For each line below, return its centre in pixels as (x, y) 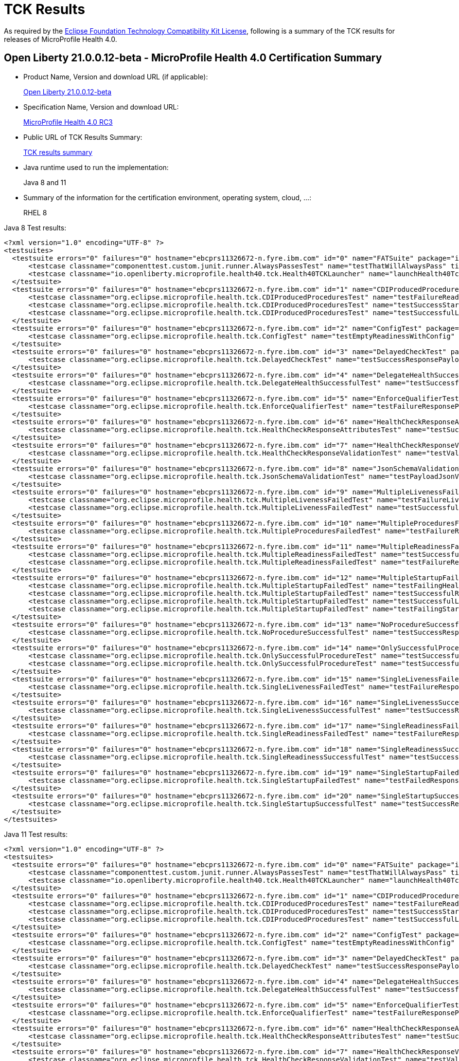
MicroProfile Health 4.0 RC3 (68, 122)
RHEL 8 (35, 212)
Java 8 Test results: (35, 227)
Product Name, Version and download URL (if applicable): (116, 76)
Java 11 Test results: (36, 834)
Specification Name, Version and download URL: (101, 107)
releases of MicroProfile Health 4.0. (61, 39)
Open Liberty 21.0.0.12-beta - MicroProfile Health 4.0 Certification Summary (193, 58)
